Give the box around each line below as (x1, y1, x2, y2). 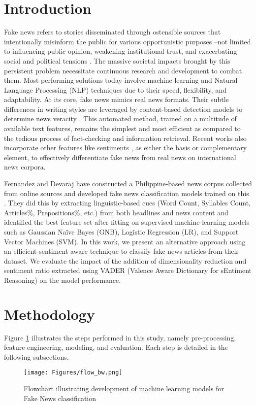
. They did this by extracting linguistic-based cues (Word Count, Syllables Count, (4, 198, 251, 208)
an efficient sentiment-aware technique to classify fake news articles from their (4, 246, 239, 256)
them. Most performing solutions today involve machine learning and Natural (4, 75, 238, 85)
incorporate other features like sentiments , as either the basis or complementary (4, 142, 247, 153)
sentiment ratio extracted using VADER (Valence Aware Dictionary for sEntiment (4, 265, 252, 275)
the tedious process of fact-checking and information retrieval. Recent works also (4, 133, 247, 143)
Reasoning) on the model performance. (4, 274, 121, 285)
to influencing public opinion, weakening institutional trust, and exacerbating (4, 46, 237, 56)
